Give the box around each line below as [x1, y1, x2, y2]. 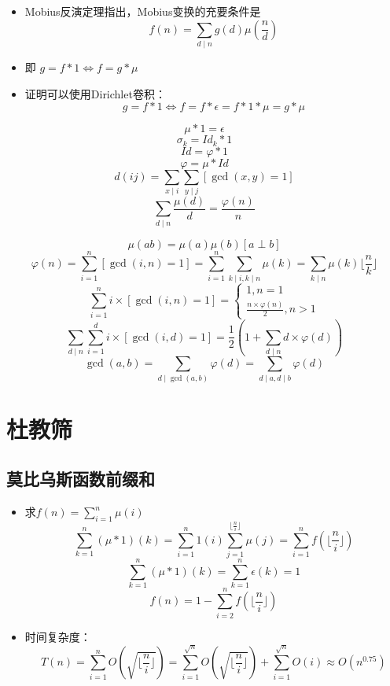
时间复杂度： [24, 628, 91, 644]
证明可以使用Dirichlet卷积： [24, 85, 166, 101]
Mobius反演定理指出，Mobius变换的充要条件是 [24, 3, 261, 19]
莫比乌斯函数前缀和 [6, 467, 155, 491]
